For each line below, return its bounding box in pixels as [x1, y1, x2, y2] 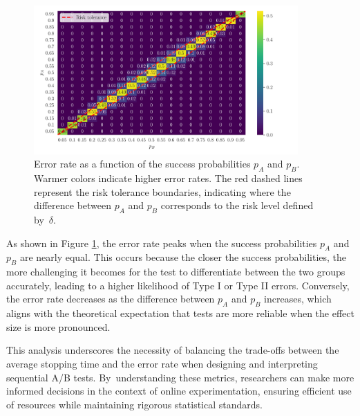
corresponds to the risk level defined [160, 198, 314, 212]
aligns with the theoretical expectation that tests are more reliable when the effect [6, 306, 354, 320]
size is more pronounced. [6, 319, 111, 334]
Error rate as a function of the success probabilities [34, 156, 251, 171]
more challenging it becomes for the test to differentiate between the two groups [6, 264, 345, 279]
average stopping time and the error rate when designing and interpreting [6, 356, 318, 370]
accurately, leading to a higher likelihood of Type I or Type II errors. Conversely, [6, 278, 350, 292]
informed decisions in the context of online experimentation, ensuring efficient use [6, 383, 352, 398]
